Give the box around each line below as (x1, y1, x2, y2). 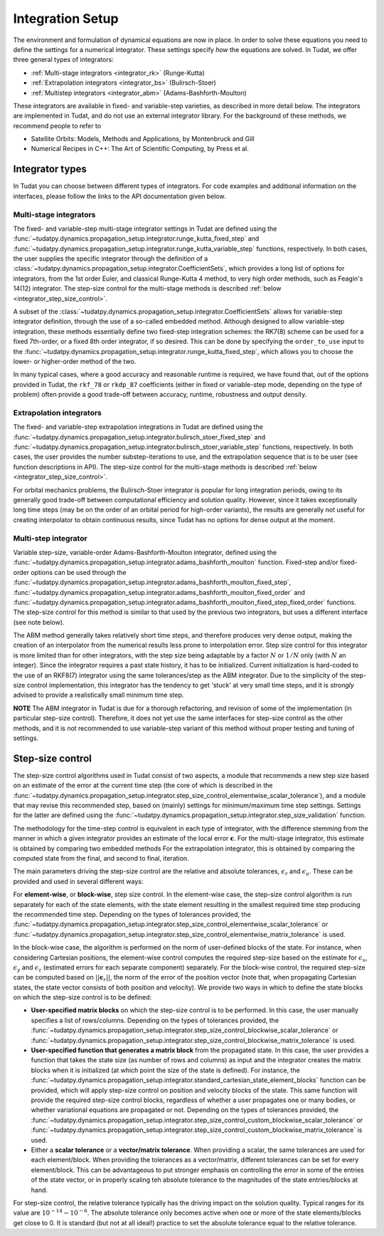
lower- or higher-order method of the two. (13, 357, 137, 365)
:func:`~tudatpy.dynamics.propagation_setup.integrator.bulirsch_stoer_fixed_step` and (13, 432, 266, 441)
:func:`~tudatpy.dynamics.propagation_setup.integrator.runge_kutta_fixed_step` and (13, 234, 260, 243)
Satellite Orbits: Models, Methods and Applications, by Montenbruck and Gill (31, 135, 255, 143)
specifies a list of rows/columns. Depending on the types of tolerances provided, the (31, 1016, 279, 1024)
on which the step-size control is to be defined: (13, 993, 152, 1002)
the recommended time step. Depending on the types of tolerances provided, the (13, 910, 252, 918)
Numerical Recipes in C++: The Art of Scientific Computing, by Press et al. (31, 145, 249, 153)
